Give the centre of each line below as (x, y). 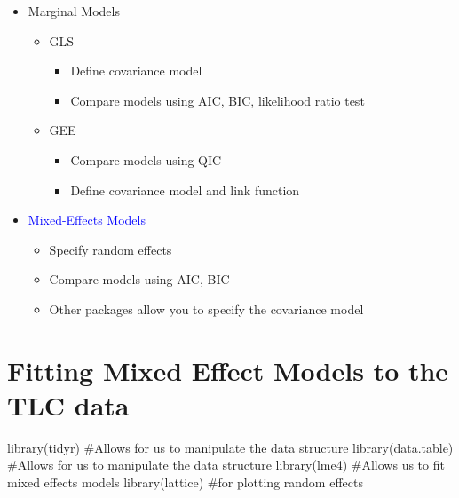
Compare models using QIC (146, 159)
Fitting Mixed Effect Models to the (228, 370)
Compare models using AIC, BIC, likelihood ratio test (218, 100)
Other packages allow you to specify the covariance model (206, 308)
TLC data (68, 404)
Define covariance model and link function (185, 190)
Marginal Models (74, 11)
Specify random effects (111, 249)
